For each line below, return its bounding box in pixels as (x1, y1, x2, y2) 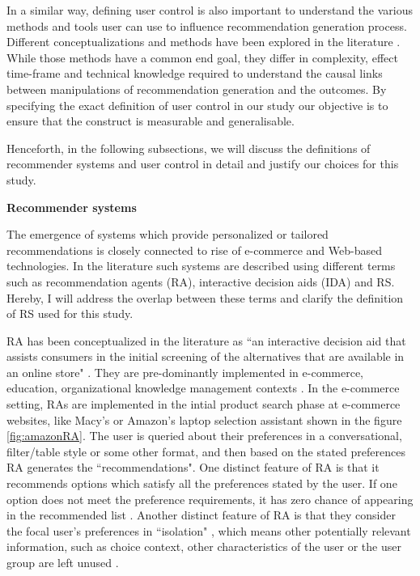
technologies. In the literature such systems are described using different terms (6, 257, 396, 274)
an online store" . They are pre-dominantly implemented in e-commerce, (6, 363, 363, 380)
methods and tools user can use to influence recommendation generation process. (6, 17, 407, 34)
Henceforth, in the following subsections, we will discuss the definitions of (6, 139, 371, 156)
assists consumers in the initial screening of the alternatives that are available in (6, 348, 405, 365)
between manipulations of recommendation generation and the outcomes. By (6, 80, 387, 97)
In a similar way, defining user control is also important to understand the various (6, 2, 413, 18)
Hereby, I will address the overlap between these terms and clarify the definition (6, 289, 404, 306)
